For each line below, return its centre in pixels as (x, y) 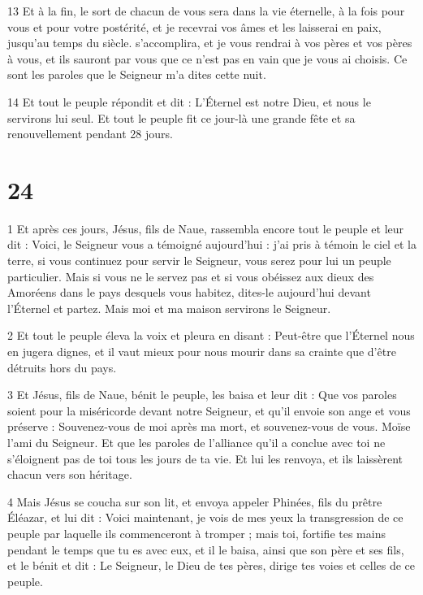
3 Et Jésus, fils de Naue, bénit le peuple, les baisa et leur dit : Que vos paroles (202, 395)
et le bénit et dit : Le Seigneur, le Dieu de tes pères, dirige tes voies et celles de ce (211, 565)
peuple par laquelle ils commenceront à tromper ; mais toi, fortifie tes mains (196, 533)
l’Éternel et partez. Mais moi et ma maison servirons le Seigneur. (169, 308)
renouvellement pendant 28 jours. (90, 134)
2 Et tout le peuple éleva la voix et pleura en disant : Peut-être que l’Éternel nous (211, 335)
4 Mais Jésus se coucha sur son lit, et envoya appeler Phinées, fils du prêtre (195, 501)
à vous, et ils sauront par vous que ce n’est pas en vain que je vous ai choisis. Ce (207, 58)
